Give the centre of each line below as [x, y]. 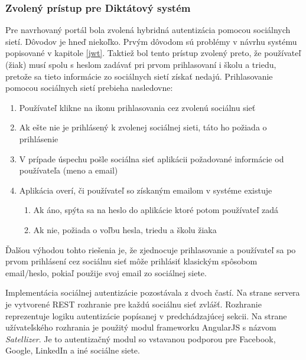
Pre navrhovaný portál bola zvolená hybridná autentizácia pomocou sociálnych [148, 30]
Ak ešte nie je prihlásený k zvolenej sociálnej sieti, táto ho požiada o [143, 127]
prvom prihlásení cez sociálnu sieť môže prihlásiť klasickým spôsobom [131, 261]
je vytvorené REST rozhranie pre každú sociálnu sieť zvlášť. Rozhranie [134, 304]
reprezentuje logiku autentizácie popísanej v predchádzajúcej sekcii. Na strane [146, 315]
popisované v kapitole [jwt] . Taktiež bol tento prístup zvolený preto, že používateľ [153, 53]
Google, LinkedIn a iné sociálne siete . [73, 350]
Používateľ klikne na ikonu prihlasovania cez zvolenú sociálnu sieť [137, 107]
